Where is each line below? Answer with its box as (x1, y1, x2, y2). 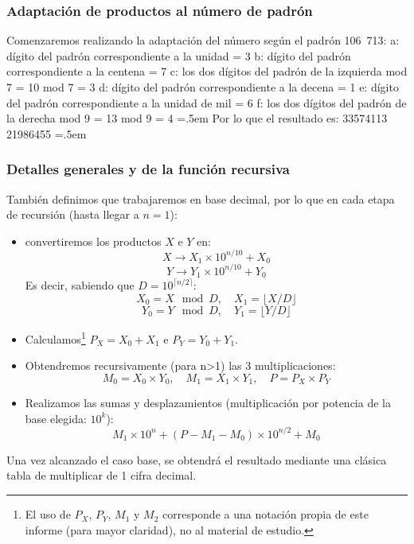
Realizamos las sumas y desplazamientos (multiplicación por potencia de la (25, 394, 391, 411)
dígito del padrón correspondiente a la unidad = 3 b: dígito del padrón (6, 47, 351, 64)
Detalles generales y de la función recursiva (6, 159, 290, 179)
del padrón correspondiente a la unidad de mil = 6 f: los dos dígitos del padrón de (6, 94, 407, 111)
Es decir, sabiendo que (25, 277, 135, 293)
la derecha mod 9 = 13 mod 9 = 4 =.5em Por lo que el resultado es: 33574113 (6, 110, 388, 126)
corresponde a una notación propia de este (162, 506, 369, 523)
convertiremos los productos (25, 232, 162, 249)
